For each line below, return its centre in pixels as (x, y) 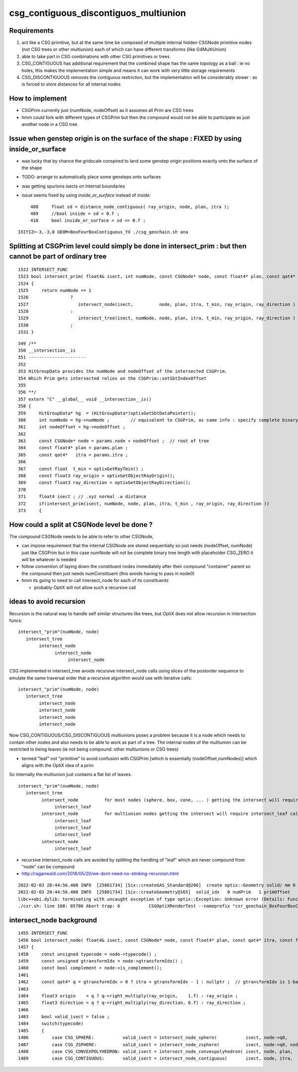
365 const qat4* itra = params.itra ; (73, 455)
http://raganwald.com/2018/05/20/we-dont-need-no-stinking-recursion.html (100, 874)
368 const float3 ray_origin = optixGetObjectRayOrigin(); (97, 476)
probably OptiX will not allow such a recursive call (85, 587)
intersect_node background (53, 920)
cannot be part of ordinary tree (58, 256)
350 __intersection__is (47, 350)
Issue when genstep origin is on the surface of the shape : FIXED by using (125, 139)
